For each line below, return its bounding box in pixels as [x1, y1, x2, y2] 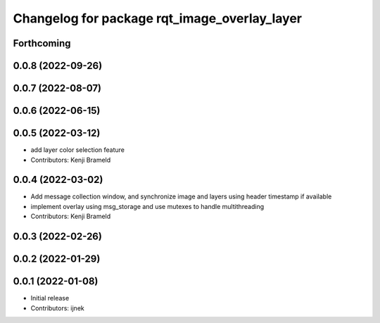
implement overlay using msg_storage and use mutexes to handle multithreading [30, 202, 265, 210]
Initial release [30, 294, 70, 303]
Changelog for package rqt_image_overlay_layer [13, 11, 303, 26]
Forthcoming [13, 37, 71, 49]
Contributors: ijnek [30, 303, 84, 312]
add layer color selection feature [30, 146, 125, 154]
